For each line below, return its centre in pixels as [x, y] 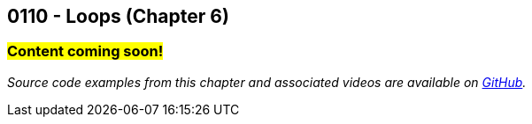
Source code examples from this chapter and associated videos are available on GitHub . [267, 82]
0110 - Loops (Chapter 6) [118, 16]
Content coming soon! [85, 51]
